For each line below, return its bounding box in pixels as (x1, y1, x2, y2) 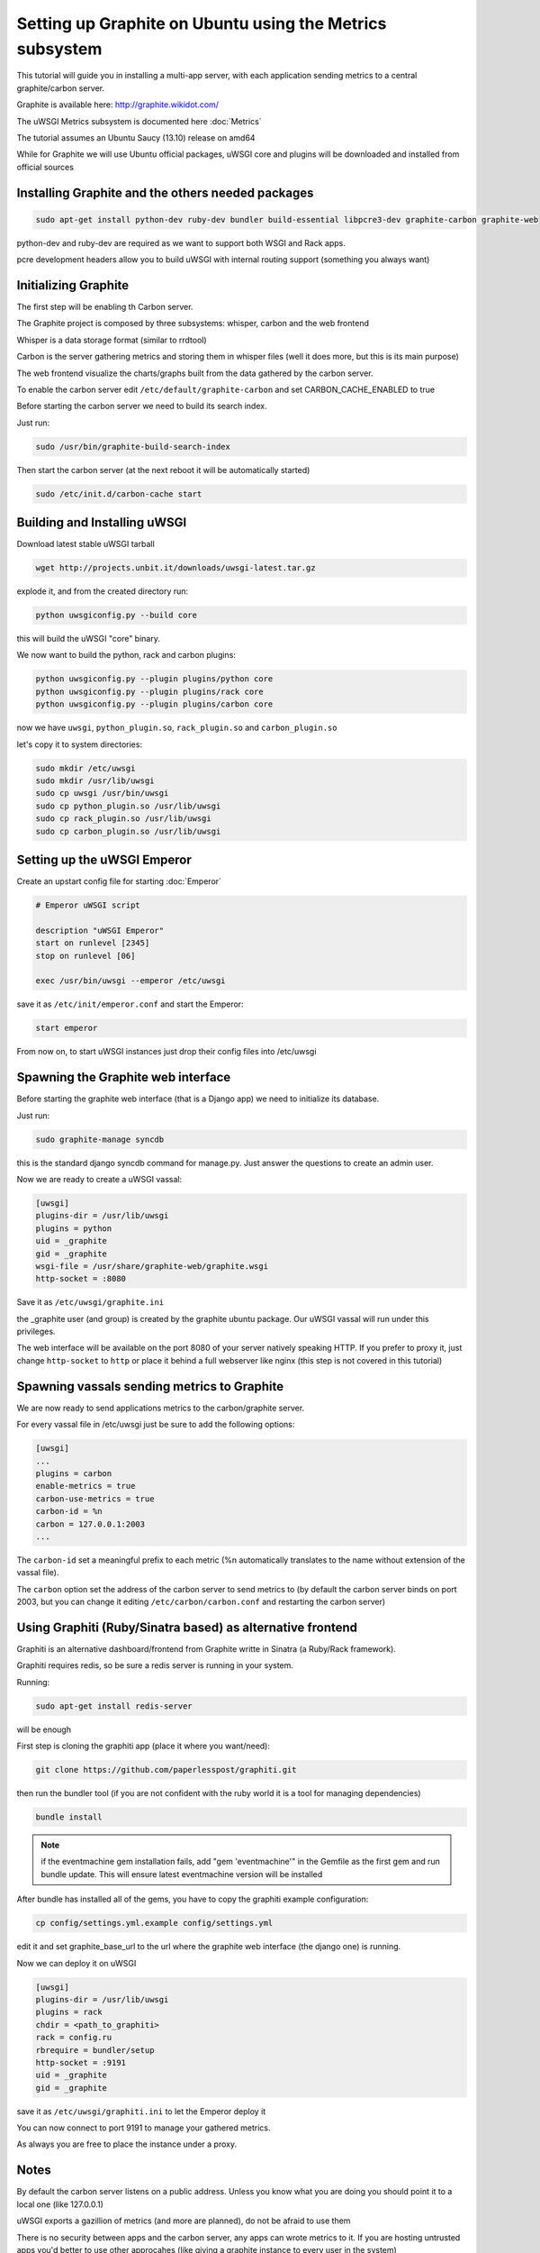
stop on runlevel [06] (35, 951, 136, 961)
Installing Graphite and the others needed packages (16, 185, 314, 200)
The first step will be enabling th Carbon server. (16, 301, 193, 312)
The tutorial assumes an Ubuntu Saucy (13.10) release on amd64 (16, 132, 256, 143)
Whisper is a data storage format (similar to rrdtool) (16, 334, 207, 345)
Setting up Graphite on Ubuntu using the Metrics (16, 14, 387, 33)
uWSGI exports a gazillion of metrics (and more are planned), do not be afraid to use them (16, 2215, 351, 2226)
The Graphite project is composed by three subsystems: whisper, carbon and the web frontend (16, 318, 369, 329)
